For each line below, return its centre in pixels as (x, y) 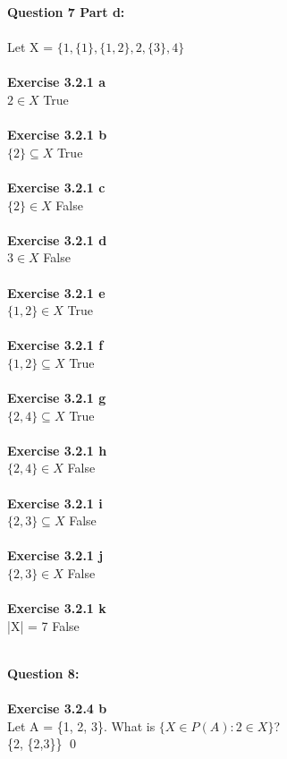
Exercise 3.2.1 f (55, 345)
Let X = (30, 47)
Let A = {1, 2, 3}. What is (81, 725)
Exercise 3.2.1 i (55, 503)
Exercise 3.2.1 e (56, 292)
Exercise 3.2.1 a (57, 82)
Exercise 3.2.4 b (57, 708)
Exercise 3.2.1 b (57, 135)
